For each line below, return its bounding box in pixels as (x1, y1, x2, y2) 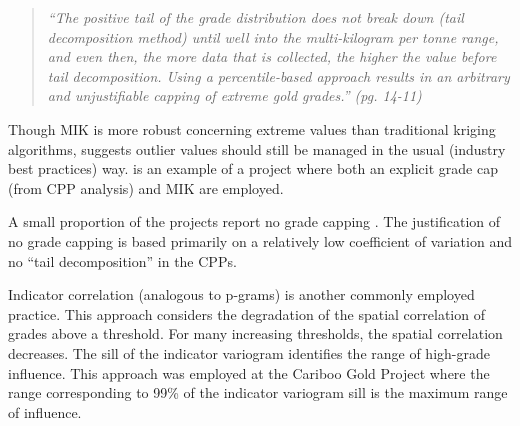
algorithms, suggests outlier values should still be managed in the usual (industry (8, 138, 506, 159)
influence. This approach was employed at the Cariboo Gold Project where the (8, 362, 490, 383)
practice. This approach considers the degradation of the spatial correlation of (8, 303, 485, 324)
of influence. (8, 401, 82, 422)
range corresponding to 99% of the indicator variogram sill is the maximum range (8, 382, 508, 403)
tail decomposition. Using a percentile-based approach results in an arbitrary (47, 65, 510, 86)
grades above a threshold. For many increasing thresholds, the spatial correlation (8, 323, 503, 344)
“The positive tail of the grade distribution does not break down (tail (47, 7, 464, 27)
